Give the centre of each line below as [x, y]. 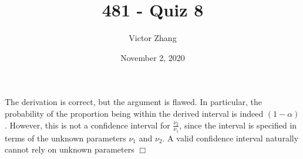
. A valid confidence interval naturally [230, 138]
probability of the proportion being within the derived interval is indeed [134, 113]
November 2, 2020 [153, 57]
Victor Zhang [153, 38]
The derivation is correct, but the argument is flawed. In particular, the [133, 102]
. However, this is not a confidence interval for [87, 125]
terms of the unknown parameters [65, 138]
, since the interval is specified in [238, 125]
